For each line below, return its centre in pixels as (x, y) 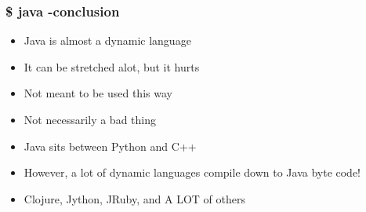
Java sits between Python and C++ (110, 146)
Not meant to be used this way (98, 93)
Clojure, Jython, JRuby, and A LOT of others (134, 198)
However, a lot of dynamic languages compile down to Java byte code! (192, 172)
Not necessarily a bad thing (90, 119)
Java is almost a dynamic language (107, 40)
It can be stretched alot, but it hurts (112, 66)
